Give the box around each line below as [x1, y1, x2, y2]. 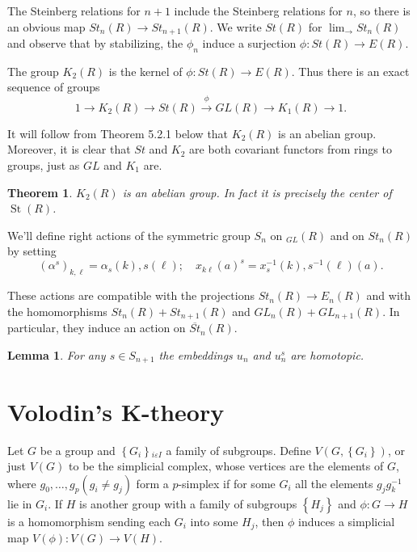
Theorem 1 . [7, 183, 73, 200]
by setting [7, 242, 57, 259]
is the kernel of [108, 62, 183, 79]
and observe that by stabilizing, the [7, 35, 183, 52]
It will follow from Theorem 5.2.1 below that [7, 124, 229, 141]
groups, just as [7, 157, 80, 174]
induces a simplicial [298, 512, 395, 529]
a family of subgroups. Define [166, 441, 311, 458]
